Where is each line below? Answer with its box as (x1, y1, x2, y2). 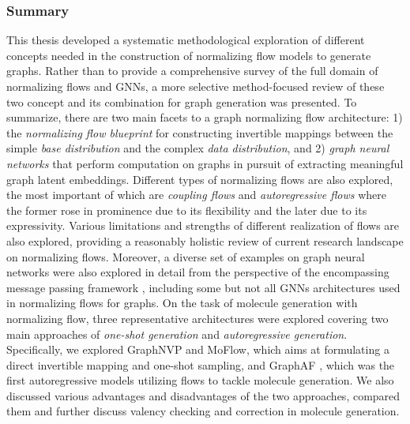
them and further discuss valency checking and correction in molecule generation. (6, 403, 400, 419)
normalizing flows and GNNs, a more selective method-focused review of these (6, 78, 385, 94)
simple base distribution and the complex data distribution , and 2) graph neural (6, 140, 389, 156)
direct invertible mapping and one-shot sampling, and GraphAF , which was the (6, 356, 395, 373)
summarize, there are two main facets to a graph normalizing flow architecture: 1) (6, 109, 403, 126)
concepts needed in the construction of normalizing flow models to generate (6, 47, 371, 63)
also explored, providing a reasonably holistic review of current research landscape (6, 232, 404, 249)
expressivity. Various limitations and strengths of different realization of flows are (6, 217, 400, 234)
